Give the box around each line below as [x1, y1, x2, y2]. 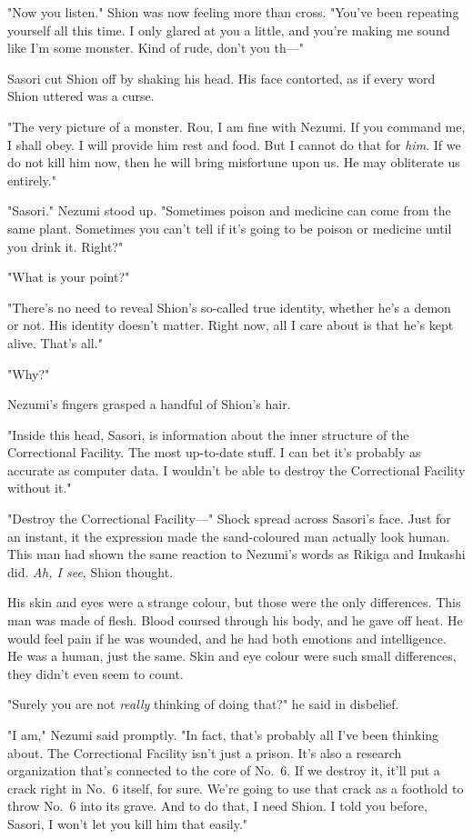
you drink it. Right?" [7, 236, 124, 255]
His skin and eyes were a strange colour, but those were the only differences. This [7, 593, 461, 612]
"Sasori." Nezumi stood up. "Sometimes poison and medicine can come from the [7, 201, 451, 220]
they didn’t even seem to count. [7, 664, 184, 683]
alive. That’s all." [7, 333, 103, 352]
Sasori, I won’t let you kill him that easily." [7, 814, 248, 833]
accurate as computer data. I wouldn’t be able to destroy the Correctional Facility [7, 460, 466, 479]
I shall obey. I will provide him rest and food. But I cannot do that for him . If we [7, 135, 461, 154]
